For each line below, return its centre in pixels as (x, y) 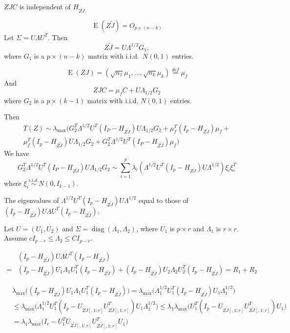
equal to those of (163, 200)
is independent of (45, 6)
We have (17, 153)
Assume (16, 238)
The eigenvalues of (31, 200)
